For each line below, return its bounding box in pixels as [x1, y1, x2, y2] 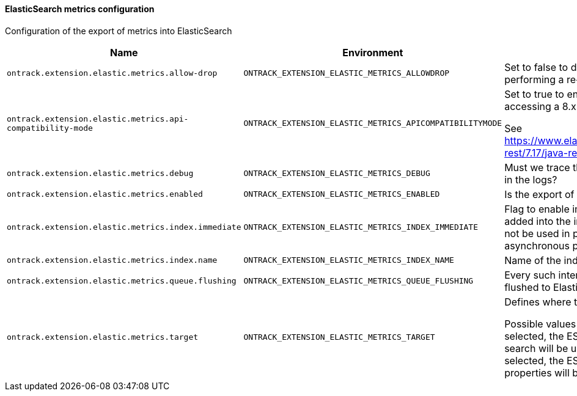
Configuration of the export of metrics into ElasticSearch [5, 25, 232, 36]
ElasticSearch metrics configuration [5, 4, 155, 14]
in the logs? [504, 173, 557, 186]
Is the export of [504, 188, 575, 200]
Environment [342, 46, 403, 59]
